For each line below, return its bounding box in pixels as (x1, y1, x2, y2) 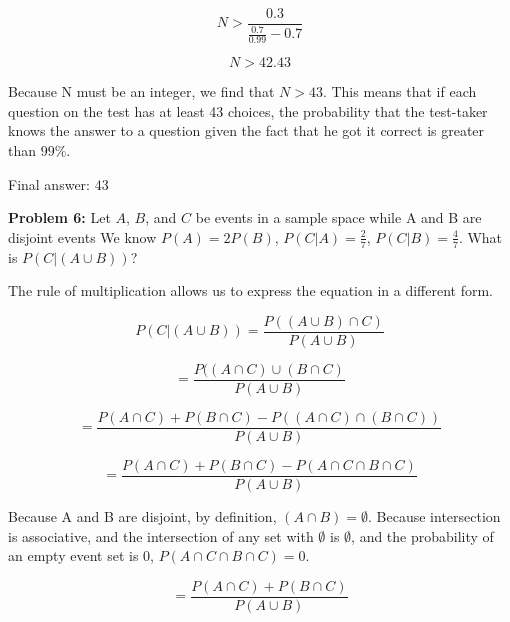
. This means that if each (322, 81, 477, 102)
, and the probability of (351, 525, 494, 546)
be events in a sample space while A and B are (195, 207, 482, 228)
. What (458, 226, 503, 247)
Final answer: (8, 173, 90, 194)
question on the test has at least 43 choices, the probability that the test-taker (8, 100, 488, 121)
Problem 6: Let (8, 207, 111, 228)
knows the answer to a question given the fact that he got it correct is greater (8, 120, 485, 141)
